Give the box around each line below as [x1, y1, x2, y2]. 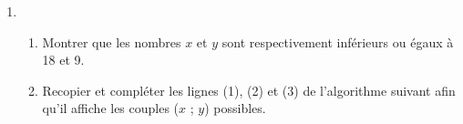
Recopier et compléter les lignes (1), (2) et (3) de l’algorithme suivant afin [42, 80, 456, 99]
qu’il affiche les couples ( [42, 98, 180, 118]
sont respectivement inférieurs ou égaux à [221, 32, 454, 51]
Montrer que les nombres [42, 32, 181, 51]
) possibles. [204, 98, 266, 118]
